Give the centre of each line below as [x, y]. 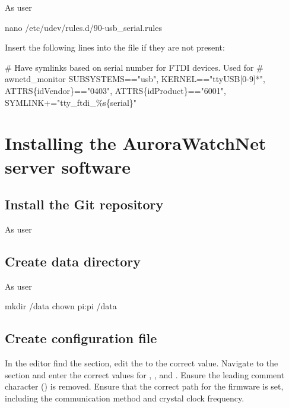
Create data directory [73, 261]
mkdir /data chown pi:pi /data [61, 306]
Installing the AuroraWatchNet [136, 143]
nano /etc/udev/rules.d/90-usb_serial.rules [83, 27]
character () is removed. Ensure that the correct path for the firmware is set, [144, 386]
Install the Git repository [84, 204]
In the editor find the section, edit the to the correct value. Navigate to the [142, 363]
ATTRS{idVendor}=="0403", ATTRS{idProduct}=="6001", [115, 90]
